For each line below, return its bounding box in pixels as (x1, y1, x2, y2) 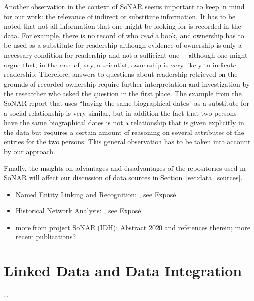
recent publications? (15, 232, 76, 242)
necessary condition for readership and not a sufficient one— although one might (4, 49, 248, 60)
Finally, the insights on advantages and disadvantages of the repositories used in (4, 163, 246, 173)
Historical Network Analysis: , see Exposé (15, 205, 141, 216)
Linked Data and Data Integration (4, 261, 242, 281)
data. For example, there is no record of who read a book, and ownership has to (4, 30, 244, 40)
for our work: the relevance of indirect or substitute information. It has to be (4, 11, 236, 21)
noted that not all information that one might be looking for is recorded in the (4, 21, 241, 31)
